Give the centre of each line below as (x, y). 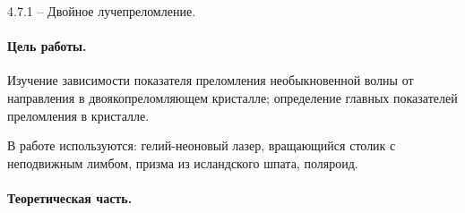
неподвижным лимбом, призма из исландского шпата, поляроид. (183, 162)
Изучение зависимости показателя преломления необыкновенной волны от (211, 80)
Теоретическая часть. (70, 197)
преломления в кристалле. (78, 115)
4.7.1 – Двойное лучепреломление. (102, 11)
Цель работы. (47, 46)
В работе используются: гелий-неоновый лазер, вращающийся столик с (202, 145)
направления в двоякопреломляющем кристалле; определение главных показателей (232, 97)
